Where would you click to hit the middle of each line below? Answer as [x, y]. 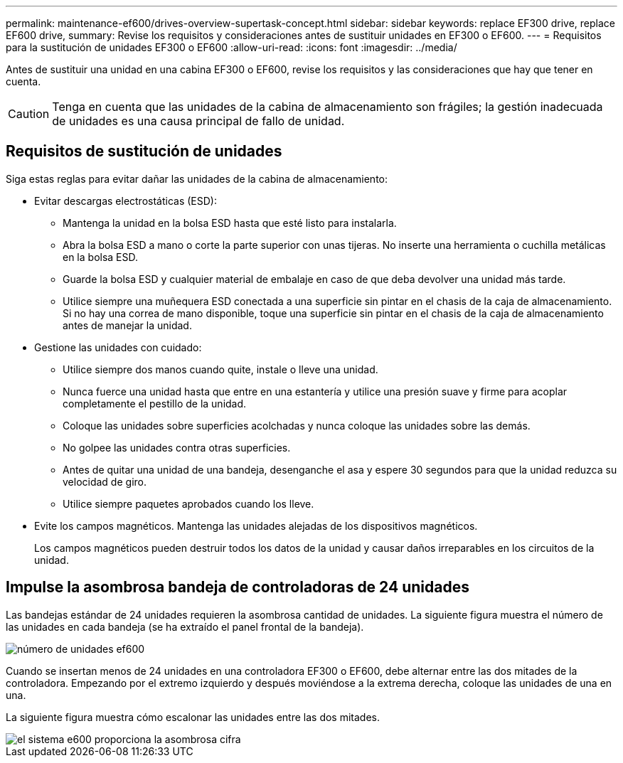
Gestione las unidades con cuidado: [118, 347]
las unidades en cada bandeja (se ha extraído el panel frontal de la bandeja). [185, 626]
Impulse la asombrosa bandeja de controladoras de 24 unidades [238, 587]
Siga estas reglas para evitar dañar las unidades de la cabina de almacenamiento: [197, 178]
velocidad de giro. [105, 481]
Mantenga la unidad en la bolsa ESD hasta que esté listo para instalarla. [230, 223]
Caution [29, 114]
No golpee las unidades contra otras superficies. [177, 447]
